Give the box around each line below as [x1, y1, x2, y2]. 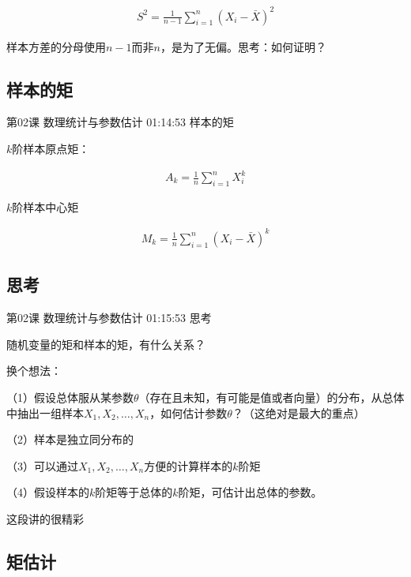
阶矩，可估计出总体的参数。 [178, 484, 322, 500]
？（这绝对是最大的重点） [232, 404, 365, 421]
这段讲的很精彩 [6, 510, 84, 526]
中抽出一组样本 [6, 404, 84, 421]
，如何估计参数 [149, 404, 228, 421]
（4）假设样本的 [6, 484, 89, 500]
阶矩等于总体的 [95, 484, 173, 500]
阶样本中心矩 [12, 198, 79, 215]
